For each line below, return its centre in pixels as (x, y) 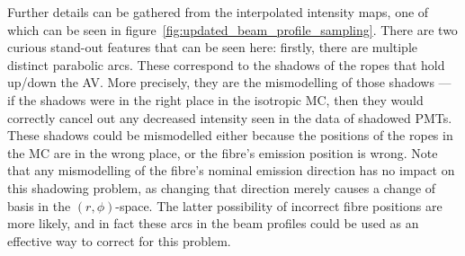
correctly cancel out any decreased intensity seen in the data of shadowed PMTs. (230, 117)
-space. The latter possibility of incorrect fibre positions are (279, 205)
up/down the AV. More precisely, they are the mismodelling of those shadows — (229, 82)
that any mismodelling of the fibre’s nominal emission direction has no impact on (231, 170)
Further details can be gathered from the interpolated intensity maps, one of (218, 12)
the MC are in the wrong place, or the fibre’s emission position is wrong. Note (223, 152)
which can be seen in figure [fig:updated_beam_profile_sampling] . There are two (232, 29)
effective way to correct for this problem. (119, 240)
